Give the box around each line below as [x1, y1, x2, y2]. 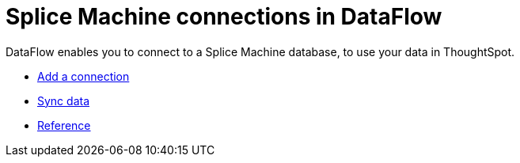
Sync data [37, 93, 90, 108]
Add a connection [37, 69, 130, 83]
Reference [37, 118, 91, 132]
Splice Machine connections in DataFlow [6, 3, 442, 30]
